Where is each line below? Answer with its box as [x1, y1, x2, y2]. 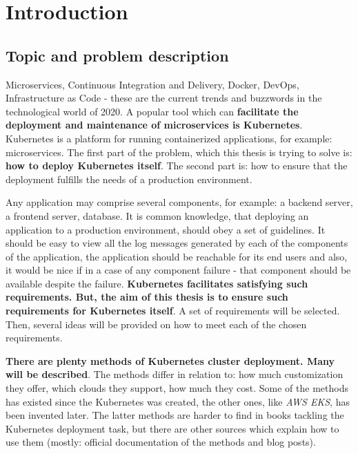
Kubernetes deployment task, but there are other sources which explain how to [6, 421, 339, 435]
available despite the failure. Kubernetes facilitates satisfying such [6, 276, 308, 290]
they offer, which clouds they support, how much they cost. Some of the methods [6, 381, 348, 395]
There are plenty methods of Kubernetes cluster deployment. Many [6, 353, 335, 368]
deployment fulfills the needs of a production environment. [6, 171, 252, 186]
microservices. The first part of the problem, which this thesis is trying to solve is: [6, 144, 352, 159]
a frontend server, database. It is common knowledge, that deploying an [6, 208, 309, 223]
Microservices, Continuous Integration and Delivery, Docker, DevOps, [6, 77, 299, 91]
